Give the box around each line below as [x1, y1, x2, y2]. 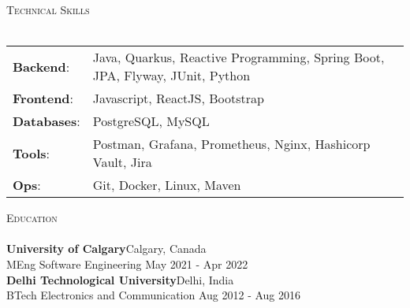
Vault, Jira [92, 153, 152, 172]
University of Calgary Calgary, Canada [6, 240, 207, 257]
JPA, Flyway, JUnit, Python [92, 66, 251, 85]
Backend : [13, 57, 70, 76]
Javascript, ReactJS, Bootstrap [92, 89, 264, 108]
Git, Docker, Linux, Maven [92, 176, 241, 195]
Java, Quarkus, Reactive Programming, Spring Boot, [92, 48, 385, 67]
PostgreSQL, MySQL [92, 112, 210, 131]
